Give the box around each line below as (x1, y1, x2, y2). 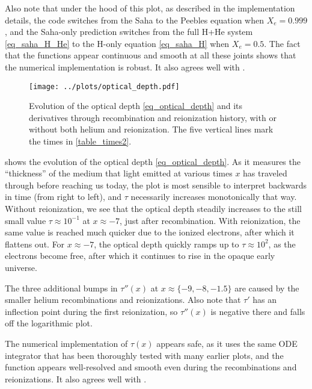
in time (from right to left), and (5, 190, 122, 203)
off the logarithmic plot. (5, 317, 93, 329)
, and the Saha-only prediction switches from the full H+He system (5, 25, 253, 38)
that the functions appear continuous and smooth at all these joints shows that (5, 49, 296, 61)
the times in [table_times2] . (29, 135, 132, 147)
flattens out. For (5, 237, 65, 250)
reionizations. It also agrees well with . (5, 372, 147, 385)
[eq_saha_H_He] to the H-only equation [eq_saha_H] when (5, 37, 230, 49)
